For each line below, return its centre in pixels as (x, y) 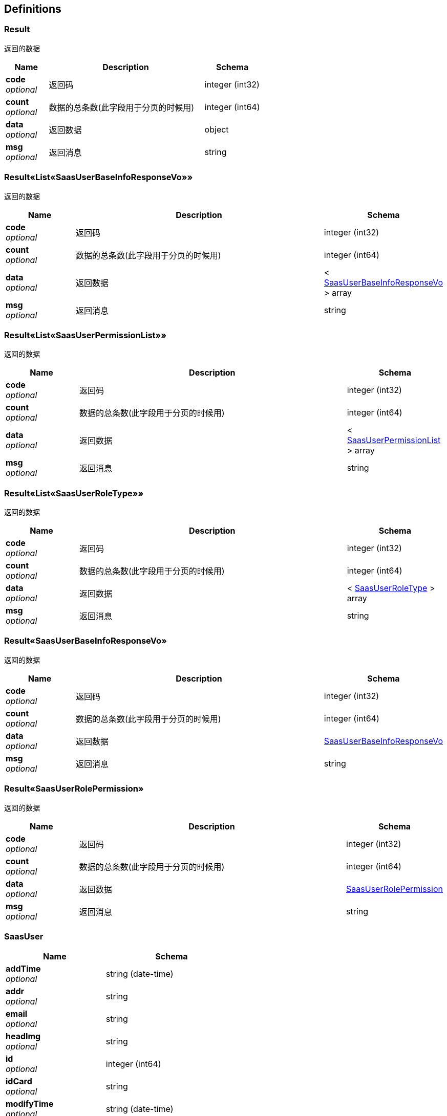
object (217, 129)
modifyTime (30, 1104)
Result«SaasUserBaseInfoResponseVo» (86, 641)
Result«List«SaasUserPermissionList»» (86, 335)
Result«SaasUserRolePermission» (74, 789)
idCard (19, 1081)
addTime (23, 969)
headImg (23, 1036)
